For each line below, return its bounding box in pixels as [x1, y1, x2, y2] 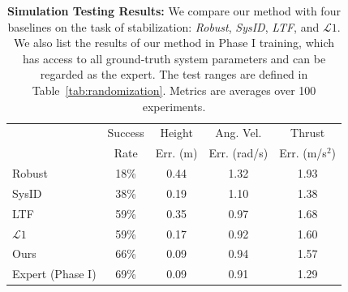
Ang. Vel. [215, 124, 262, 141]
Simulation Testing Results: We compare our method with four [7, 2, 341, 19]
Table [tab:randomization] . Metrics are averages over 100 [32, 81, 316, 98]
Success [107, 124, 144, 141]
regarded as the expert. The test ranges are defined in [40, 66, 308, 83]
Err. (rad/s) [208, 144, 269, 161]
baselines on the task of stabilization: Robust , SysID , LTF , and [7, 18, 320, 35]
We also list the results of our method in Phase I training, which [14, 34, 335, 51]
